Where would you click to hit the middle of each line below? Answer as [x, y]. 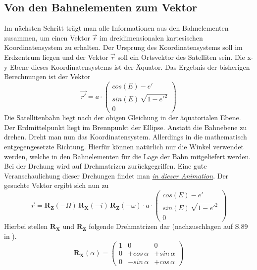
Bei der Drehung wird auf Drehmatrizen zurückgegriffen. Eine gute [105, 166]
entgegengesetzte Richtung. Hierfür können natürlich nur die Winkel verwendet [124, 146]
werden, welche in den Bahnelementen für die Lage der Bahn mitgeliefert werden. [128, 156]
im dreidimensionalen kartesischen [151, 37]
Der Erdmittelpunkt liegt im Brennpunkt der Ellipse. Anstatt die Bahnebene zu [126, 127]
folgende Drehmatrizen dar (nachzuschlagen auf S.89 [168, 226]
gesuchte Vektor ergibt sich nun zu [56, 185]
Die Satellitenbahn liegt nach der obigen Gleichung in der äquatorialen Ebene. [123, 117]
